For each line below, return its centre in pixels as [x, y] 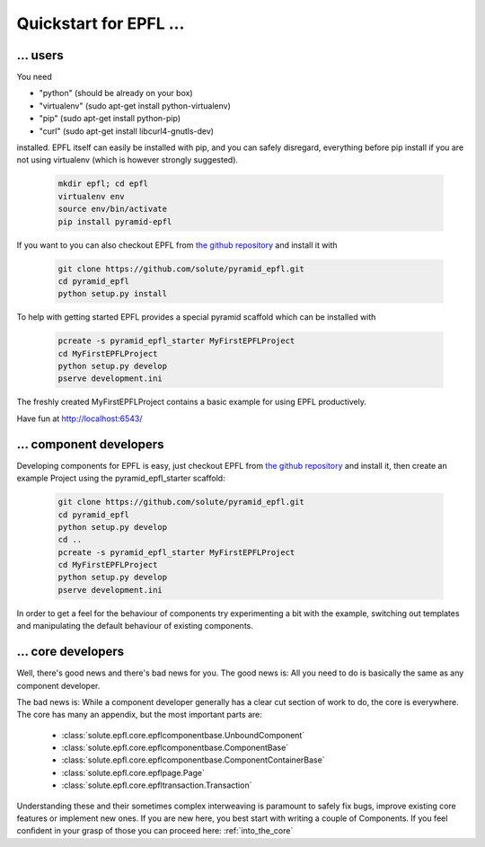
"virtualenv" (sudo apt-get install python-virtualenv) [135, 106]
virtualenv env [91, 196]
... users [40, 55]
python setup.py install [113, 294]
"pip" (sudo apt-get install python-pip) [110, 119]
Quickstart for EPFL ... [101, 23]
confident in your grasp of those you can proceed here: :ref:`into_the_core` [155, 831]
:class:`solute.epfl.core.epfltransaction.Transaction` [157, 785]
